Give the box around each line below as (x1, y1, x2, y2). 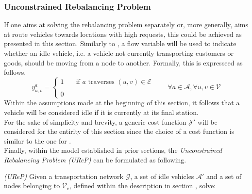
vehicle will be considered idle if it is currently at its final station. (4, 107, 199, 117)
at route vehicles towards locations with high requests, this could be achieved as (4, 29, 242, 39)
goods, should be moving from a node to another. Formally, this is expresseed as (4, 57, 243, 67)
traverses (88, 79, 115, 86)
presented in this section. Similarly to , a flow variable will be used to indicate (4, 38, 236, 48)
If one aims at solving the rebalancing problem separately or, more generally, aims (4, 19, 248, 30)
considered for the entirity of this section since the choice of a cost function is (4, 126, 235, 136)
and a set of (206, 171, 242, 181)
